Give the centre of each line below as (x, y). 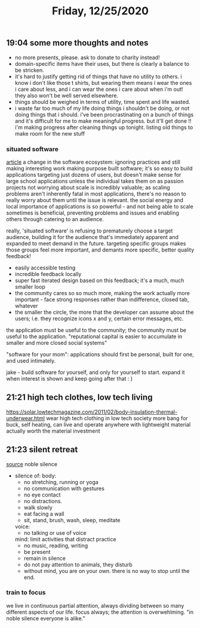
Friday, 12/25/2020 (100, 11)
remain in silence (44, 558)
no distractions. (43, 501)
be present (37, 552)
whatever (26, 305)
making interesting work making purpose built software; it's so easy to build (99, 168)
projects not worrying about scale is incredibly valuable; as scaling (88, 187)
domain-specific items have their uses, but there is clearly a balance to (102, 63)
